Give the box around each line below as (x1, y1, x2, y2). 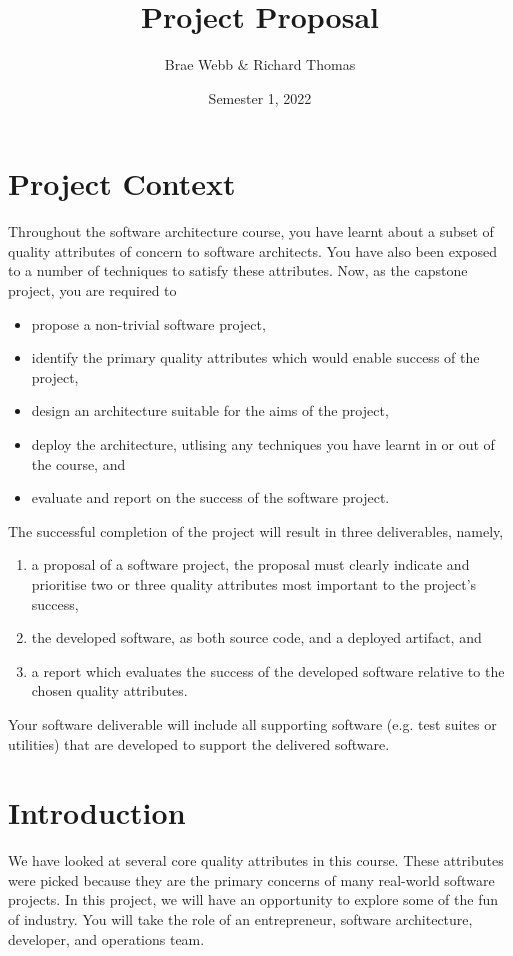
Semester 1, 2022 (208, 87, 312, 108)
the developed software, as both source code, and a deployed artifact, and (31, 627, 482, 648)
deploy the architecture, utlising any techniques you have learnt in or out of (31, 434, 495, 454)
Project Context (8, 163, 236, 204)
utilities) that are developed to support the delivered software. (8, 733, 390, 754)
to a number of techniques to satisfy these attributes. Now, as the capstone (8, 260, 468, 281)
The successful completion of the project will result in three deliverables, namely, (8, 520, 504, 541)
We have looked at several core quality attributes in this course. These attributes (8, 850, 504, 871)
